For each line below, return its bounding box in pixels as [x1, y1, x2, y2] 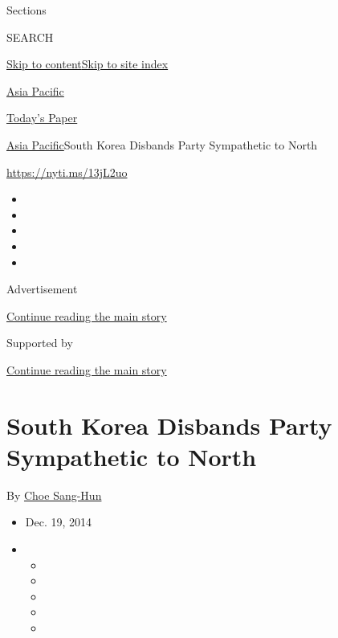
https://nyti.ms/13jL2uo [6, 163, 128, 180]
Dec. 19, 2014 [25, 513, 92, 530]
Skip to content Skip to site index [6, 55, 169, 72]
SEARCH [6, 28, 54, 45]
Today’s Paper [6, 109, 78, 126]
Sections [6, 2, 47, 18]
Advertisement [6, 280, 78, 297]
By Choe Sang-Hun [6, 486, 102, 503]
